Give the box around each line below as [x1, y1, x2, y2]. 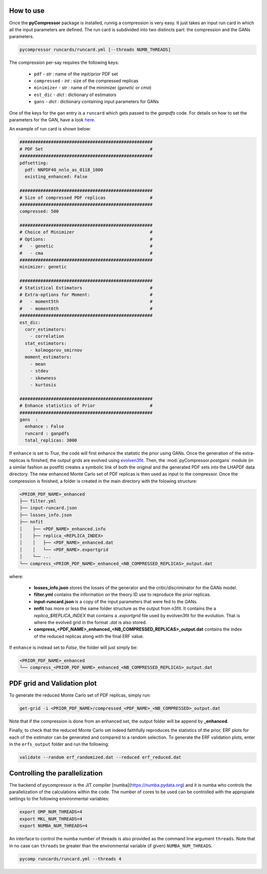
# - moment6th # [19, 305, 153, 311]
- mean [30, 361, 46, 367]
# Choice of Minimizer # [19, 230, 153, 235]
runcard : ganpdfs [25, 430, 69, 436]
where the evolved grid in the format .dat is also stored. [34, 619, 147, 625]
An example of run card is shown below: [9, 126, 91, 132]
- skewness [30, 375, 56, 381]
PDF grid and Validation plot [9, 679, 97, 688]
